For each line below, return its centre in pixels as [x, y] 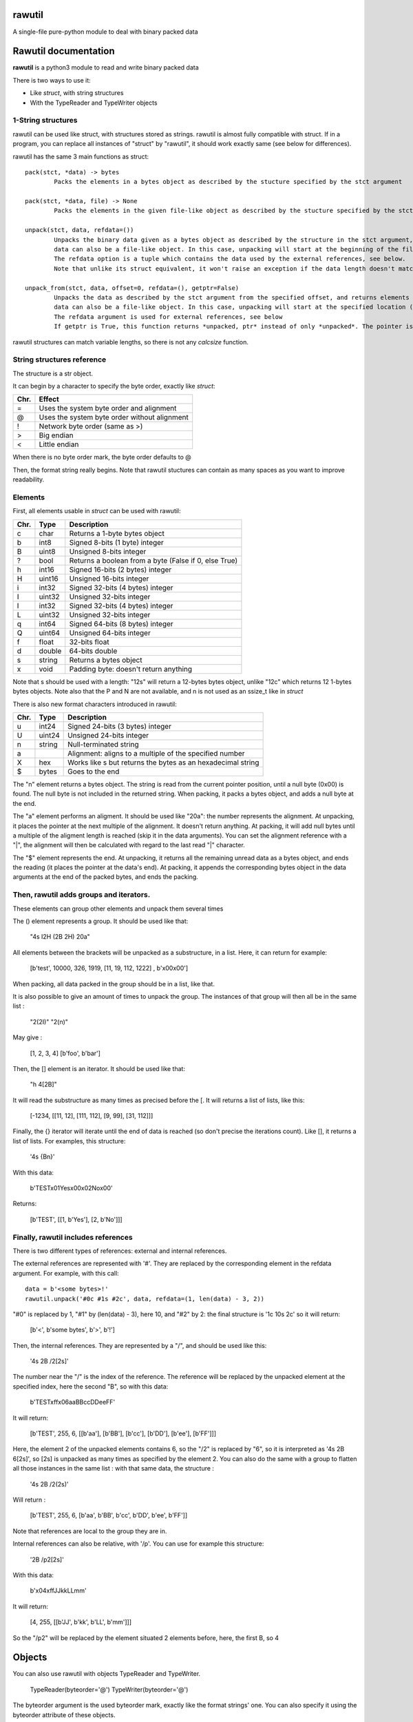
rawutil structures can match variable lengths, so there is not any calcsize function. [131, 342]
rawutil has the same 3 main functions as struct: [81, 156]
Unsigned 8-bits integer [108, 551]
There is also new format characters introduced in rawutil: [95, 704]
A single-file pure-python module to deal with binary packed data [106, 32]
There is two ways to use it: [52, 80]
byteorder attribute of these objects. [64, 1714]
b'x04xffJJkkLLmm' [58, 1590]
